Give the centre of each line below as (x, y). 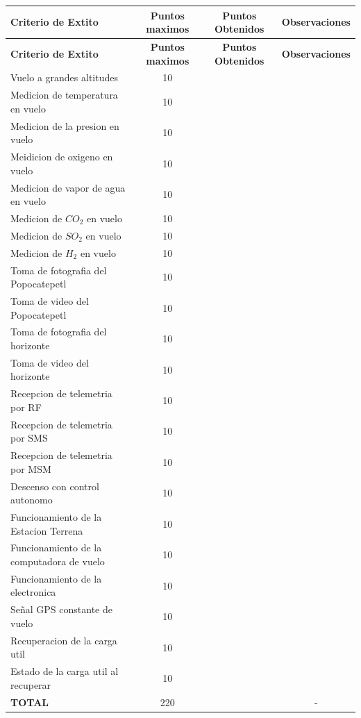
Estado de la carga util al (65, 671)
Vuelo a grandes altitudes (64, 77)
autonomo (32, 500)
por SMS (29, 438)
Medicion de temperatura (64, 95)
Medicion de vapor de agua (68, 187)
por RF (26, 407)
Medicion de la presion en (65, 125)
